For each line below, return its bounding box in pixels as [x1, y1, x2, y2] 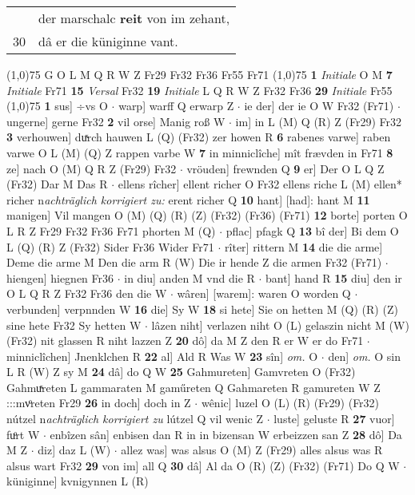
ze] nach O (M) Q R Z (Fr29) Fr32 [6, 160, 177, 176]
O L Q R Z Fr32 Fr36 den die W [6, 285, 167, 302]
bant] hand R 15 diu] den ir [265, 269, 402, 286]
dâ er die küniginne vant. [38, 32, 178, 50]
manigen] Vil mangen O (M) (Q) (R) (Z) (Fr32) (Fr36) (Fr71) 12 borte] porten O [6, 207, 408, 224]
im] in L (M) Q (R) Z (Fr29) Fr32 [235, 113, 401, 129]
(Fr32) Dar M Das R [6, 176, 108, 192]
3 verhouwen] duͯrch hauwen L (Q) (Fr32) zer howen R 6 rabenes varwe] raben [6, 129, 391, 145]
